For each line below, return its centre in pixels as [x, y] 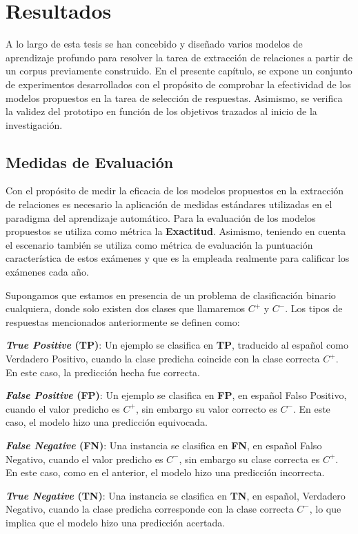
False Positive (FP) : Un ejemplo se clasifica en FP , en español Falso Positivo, [176, 395]
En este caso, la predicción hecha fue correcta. [103, 372]
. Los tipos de [314, 308]
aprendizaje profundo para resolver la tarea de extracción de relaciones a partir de [179, 57]
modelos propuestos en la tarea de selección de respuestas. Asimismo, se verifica [174, 97]
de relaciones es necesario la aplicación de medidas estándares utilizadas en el [169, 204]
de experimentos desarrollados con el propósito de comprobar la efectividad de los [178, 84]
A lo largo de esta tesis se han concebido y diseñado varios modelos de [154, 44]
